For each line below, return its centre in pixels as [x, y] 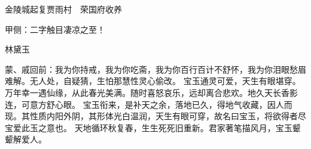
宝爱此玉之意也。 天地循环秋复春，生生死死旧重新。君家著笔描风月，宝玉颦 [153, 127]
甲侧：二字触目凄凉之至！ [55, 29]
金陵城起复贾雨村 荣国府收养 [63, 9]
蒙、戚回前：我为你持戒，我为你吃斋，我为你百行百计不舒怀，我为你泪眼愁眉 [155, 69]
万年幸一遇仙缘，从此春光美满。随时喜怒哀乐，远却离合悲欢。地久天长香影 [151, 92]
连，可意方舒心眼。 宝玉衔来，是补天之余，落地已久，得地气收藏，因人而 [149, 104]
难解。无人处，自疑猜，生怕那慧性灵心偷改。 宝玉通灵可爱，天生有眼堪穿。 [153, 81]
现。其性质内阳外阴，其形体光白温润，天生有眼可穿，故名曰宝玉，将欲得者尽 [155, 116]
